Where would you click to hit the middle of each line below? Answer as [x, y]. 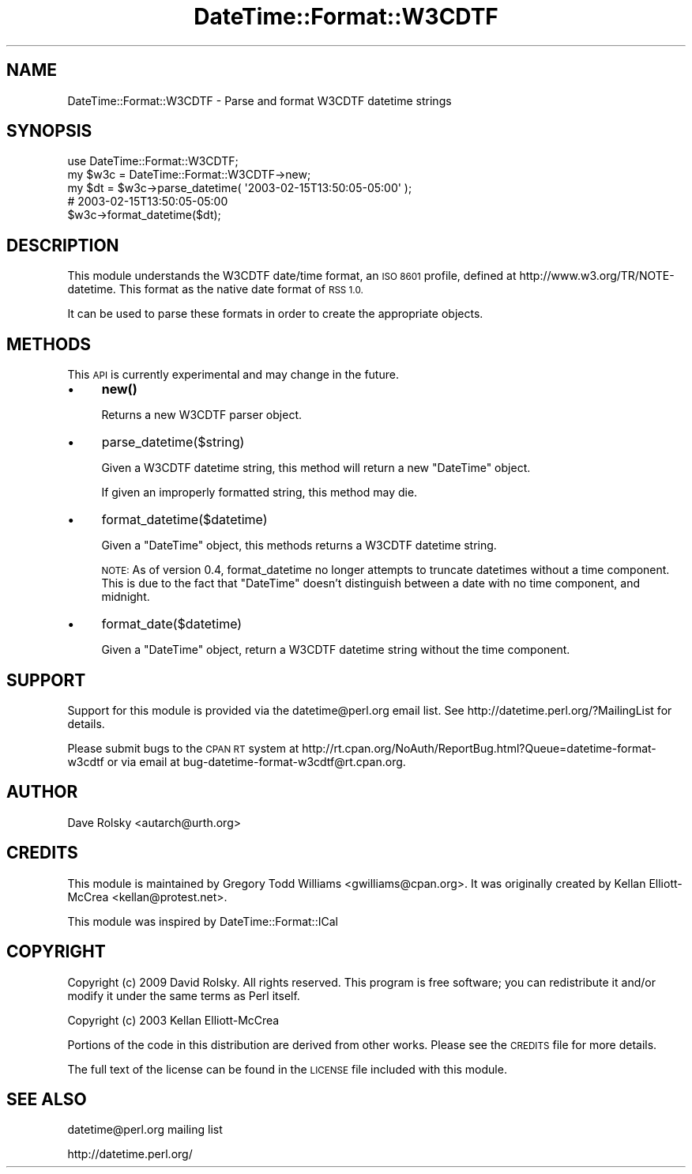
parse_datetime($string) [173, 442]
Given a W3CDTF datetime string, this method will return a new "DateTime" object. [316, 468]
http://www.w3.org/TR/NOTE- [597, 276]
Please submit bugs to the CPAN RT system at [183, 748]
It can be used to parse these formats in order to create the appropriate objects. [275, 314]
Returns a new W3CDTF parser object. [202, 415]
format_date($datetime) [172, 624]
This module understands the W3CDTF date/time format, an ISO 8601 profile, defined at [292, 276]
